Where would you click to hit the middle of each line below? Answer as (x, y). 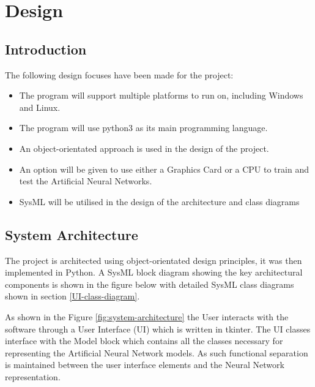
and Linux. (40, 107)
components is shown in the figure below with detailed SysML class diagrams (150, 284)
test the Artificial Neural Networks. (86, 181)
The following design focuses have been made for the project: (119, 74)
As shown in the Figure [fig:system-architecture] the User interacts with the (147, 316)
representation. (33, 376)
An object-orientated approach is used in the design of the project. (144, 148)
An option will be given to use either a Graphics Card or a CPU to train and (164, 169)
